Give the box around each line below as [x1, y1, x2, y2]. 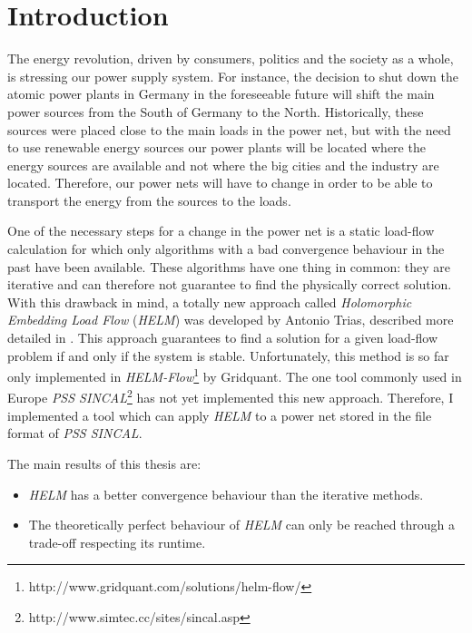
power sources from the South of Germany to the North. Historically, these [7, 102, 424, 121]
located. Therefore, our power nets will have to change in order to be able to [7, 173, 433, 192]
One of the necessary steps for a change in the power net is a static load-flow [7, 221, 435, 240]
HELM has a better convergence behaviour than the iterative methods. [28, 484, 424, 503]
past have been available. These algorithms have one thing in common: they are [7, 257, 450, 276]
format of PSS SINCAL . [7, 424, 143, 443]
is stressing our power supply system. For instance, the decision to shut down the [7, 66, 458, 85]
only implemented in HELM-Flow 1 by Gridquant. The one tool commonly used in [7, 365, 462, 385]
